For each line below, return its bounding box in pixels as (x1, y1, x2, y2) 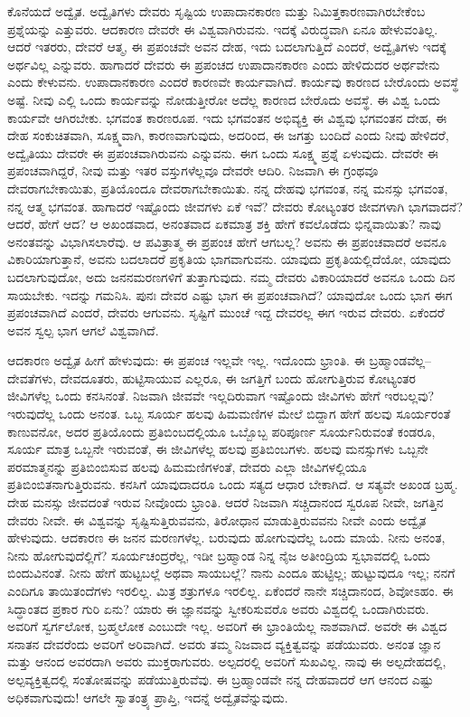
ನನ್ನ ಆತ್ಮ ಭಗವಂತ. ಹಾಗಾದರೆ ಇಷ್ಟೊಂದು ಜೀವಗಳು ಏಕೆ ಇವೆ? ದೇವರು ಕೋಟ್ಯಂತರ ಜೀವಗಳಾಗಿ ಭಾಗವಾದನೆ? (7, 196, 463, 215)
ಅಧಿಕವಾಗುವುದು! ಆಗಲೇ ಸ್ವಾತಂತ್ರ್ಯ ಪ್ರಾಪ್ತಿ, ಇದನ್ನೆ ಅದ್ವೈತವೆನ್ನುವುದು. (7, 687, 288, 706)
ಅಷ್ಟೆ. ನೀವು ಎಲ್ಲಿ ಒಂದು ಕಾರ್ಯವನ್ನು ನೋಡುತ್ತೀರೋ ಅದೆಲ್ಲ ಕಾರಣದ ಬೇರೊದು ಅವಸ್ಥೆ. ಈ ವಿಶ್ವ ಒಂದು (7, 90, 441, 108)
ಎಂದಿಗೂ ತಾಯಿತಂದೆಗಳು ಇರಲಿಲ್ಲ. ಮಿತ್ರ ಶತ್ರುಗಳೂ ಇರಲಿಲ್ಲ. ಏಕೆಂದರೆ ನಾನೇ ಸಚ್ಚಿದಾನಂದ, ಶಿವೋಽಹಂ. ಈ (7, 581, 454, 599)
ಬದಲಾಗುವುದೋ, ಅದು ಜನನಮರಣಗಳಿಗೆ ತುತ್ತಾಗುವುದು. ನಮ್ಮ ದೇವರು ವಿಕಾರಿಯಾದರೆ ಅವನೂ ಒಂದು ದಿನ (7, 267, 456, 286)
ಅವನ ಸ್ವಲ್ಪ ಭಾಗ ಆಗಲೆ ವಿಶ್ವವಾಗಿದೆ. (7, 320, 159, 339)
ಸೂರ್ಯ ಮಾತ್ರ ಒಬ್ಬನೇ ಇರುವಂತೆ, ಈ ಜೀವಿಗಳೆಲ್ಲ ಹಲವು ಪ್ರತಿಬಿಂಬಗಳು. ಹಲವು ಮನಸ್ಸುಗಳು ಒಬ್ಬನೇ (7, 439, 428, 458)
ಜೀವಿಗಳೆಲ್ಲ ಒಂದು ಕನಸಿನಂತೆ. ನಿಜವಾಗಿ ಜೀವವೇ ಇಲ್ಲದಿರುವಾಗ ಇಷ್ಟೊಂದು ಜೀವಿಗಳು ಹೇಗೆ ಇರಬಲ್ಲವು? (7, 386, 435, 405)
